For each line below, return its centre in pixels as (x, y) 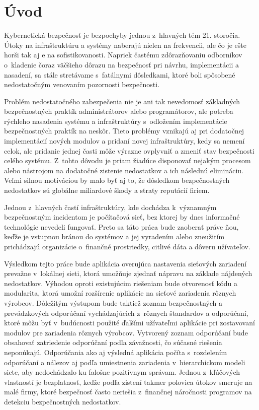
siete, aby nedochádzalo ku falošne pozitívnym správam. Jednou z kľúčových (122, 372)
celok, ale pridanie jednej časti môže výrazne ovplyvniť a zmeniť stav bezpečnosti (129, 150)
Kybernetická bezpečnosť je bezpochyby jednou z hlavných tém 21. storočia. (122, 35)
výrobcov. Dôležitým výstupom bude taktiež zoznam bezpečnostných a (113, 302)
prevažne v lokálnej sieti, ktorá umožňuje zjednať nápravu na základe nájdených (128, 273)
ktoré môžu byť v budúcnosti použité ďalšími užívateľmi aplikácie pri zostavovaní (129, 323)
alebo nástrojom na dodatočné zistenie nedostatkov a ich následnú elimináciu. (124, 170)
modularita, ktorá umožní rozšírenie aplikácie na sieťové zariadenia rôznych (120, 293)
